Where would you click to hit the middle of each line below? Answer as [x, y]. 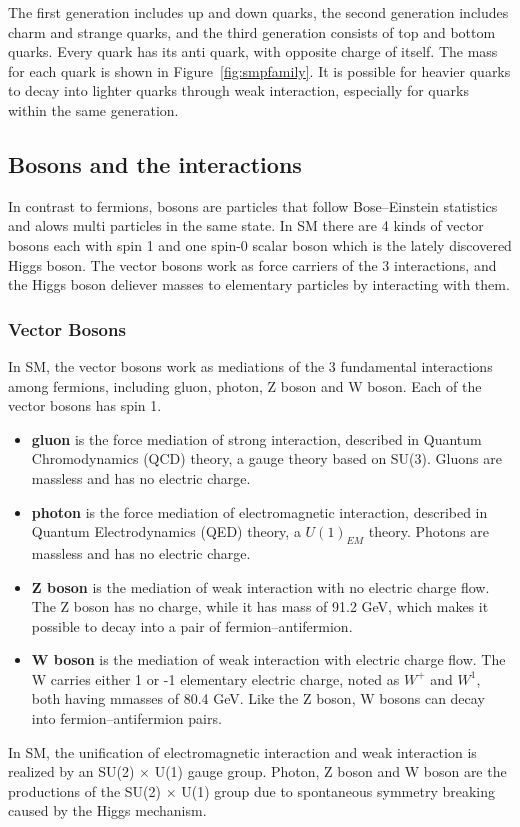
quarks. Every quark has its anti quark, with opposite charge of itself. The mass [253, 51]
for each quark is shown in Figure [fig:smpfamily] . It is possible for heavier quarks [259, 70]
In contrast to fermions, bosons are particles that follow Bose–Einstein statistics [253, 205]
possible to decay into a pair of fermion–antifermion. [192, 625]
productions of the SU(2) [84, 790]
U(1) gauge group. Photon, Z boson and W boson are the [330, 771]
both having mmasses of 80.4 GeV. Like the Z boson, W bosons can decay [258, 698]
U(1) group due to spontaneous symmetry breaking [338, 790]
